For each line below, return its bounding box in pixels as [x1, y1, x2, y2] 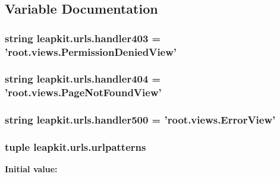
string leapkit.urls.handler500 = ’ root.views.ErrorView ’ [5, 112, 276, 127]
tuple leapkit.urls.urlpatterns [5, 140, 146, 154]
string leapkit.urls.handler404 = [5, 71, 161, 86]
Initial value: [5, 163, 58, 175]
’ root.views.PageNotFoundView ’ [5, 85, 162, 100]
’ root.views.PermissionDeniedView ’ [5, 44, 177, 59]
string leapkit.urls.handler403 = [5, 30, 161, 45]
